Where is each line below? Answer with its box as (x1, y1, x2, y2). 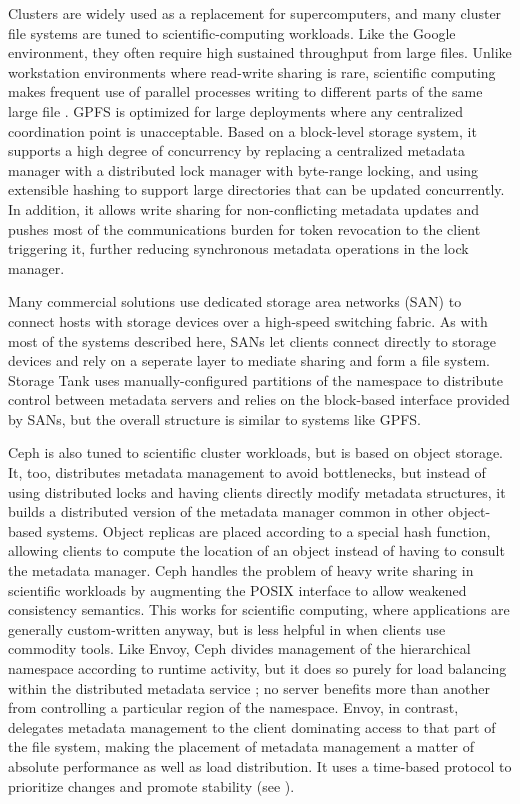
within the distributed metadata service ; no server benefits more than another (8, 677, 490, 698)
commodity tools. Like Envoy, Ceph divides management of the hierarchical (8, 638, 471, 659)
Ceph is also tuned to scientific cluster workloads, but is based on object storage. (8, 442, 503, 463)
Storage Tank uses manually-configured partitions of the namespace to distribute (8, 369, 503, 390)
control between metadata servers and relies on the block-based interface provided (8, 389, 510, 410)
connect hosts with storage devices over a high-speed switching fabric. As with (8, 310, 488, 331)
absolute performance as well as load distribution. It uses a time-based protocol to (8, 755, 512, 776)
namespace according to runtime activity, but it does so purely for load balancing (8, 658, 507, 678)
